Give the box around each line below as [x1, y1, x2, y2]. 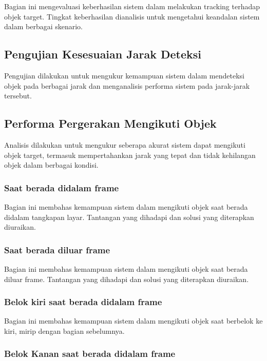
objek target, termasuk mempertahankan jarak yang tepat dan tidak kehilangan [4, 149, 256, 160]
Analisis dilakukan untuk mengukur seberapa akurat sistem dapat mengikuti [4, 139, 245, 150]
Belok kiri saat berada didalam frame [4, 295, 162, 308]
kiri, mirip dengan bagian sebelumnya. [4, 325, 125, 336]
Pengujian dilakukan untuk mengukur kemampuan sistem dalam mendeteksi [4, 70, 244, 81]
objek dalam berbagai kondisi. [4, 159, 99, 170]
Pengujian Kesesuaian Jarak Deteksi [4, 46, 201, 62]
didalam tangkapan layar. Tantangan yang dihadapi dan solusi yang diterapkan [4, 211, 254, 222]
